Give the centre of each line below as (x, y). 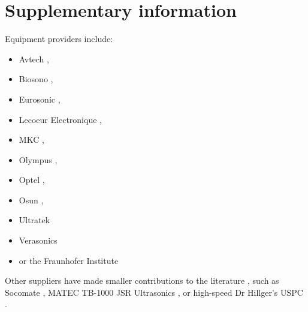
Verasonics (38, 240)
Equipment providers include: (59, 39)
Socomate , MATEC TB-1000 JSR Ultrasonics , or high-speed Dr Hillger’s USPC (154, 292)
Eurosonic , (40, 99)
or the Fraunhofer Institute (69, 260)
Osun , (31, 199)
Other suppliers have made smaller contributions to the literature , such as (142, 280)
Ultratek (34, 220)
